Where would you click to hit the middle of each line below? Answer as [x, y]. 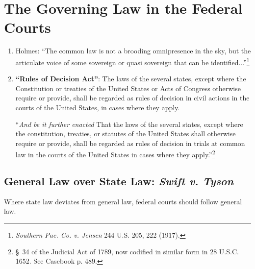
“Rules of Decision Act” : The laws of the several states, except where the [131, 79]
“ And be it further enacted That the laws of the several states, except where [129, 124]
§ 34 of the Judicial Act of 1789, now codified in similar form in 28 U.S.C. [127, 251]
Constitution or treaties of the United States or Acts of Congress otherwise [128, 88]
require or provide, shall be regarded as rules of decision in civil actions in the [132, 98]
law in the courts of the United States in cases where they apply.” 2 [115, 154]
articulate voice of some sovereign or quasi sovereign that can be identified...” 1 [132, 61]
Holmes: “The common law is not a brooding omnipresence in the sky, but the [133, 51]
